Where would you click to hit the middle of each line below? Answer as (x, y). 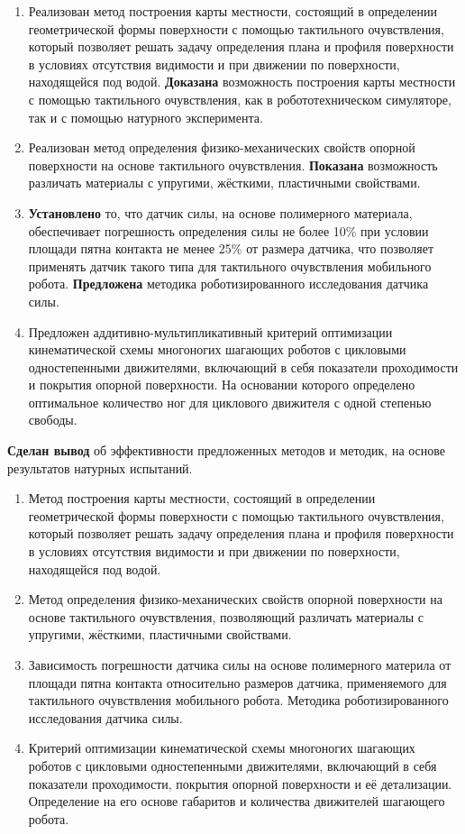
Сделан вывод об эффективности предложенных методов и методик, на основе (227, 450)
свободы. (53, 420)
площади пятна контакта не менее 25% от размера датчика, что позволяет (231, 248)
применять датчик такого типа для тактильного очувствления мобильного (230, 266)
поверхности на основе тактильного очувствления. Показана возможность (233, 165)
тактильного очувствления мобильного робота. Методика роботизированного (238, 700)
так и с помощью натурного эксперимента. (146, 117)
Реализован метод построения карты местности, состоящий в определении (232, 11)
